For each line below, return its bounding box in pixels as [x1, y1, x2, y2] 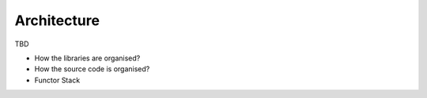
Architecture [14, 12, 100, 29]
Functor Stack [34, 75, 81, 85]
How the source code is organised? [34, 64, 150, 74]
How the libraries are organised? [34, 53, 141, 63]
